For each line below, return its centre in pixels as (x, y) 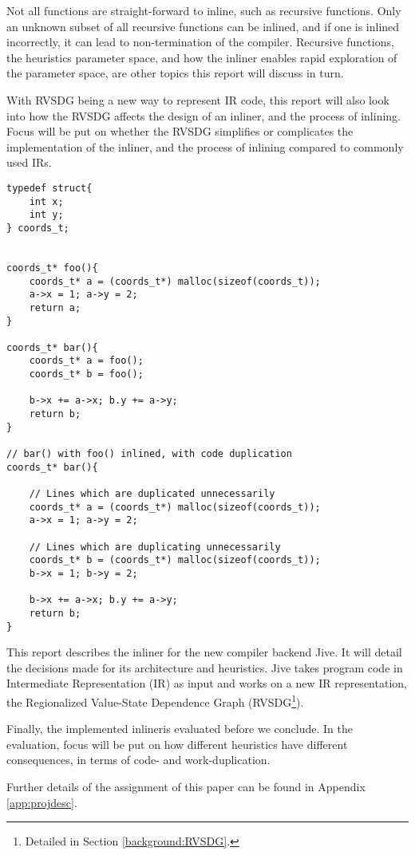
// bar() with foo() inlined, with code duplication (149, 454)
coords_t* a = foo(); (86, 361)
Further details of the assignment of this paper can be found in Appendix (186, 787)
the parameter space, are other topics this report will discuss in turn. (175, 73)
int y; (46, 215)
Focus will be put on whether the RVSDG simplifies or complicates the (180, 131)
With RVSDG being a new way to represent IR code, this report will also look (198, 99)
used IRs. (29, 162)
